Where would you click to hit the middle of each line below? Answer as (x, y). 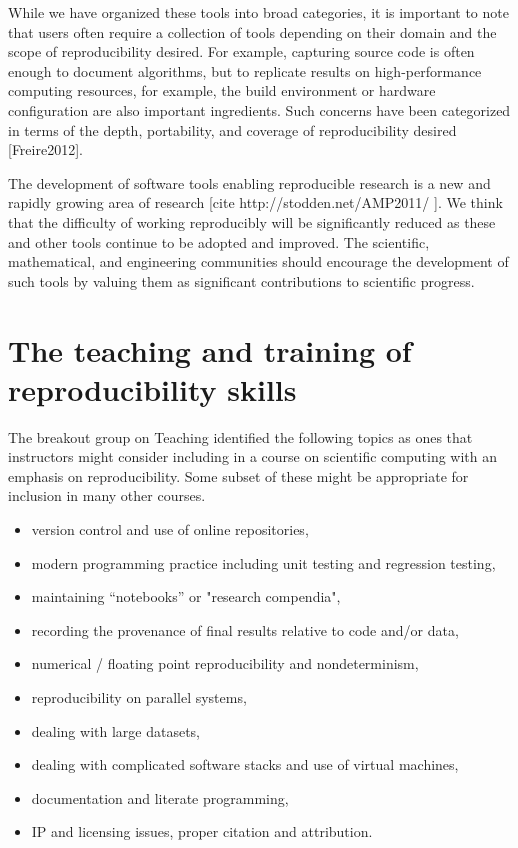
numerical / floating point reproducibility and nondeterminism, (225, 663)
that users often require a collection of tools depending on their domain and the (252, 31)
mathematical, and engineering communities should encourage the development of (258, 261)
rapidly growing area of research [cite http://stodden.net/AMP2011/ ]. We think (255, 202)
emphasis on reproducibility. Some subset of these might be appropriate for (238, 475)
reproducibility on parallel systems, (139, 696)
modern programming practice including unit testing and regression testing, (263, 562)
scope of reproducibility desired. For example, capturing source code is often (241, 51)
